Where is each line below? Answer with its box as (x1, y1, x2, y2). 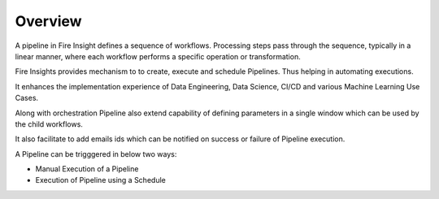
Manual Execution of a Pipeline (35, 164, 139, 174)
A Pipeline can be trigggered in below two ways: (15, 149, 177, 158)
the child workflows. (15, 119, 83, 129)
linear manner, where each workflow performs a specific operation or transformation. (15, 51, 301, 61)
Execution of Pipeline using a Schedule (35, 175, 166, 185)
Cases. (15, 93, 39, 103)
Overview (15, 12, 82, 30)
